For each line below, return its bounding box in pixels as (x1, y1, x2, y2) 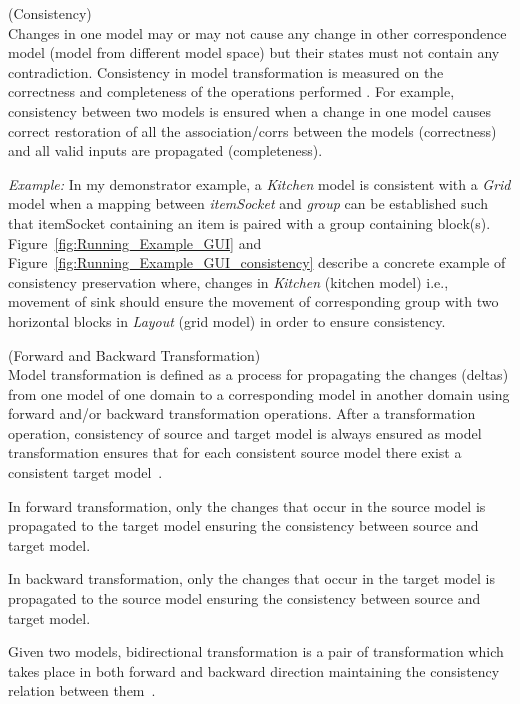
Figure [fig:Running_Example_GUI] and (8, 232, 262, 253)
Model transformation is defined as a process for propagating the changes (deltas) (8, 364, 509, 385)
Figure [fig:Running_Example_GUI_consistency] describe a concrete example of (8, 252, 506, 273)
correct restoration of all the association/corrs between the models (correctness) (8, 120, 497, 141)
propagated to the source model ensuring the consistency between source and (8, 588, 481, 609)
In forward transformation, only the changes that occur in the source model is (8, 495, 486, 516)
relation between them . (8, 680, 156, 701)
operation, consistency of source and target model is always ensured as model (8, 422, 482, 443)
